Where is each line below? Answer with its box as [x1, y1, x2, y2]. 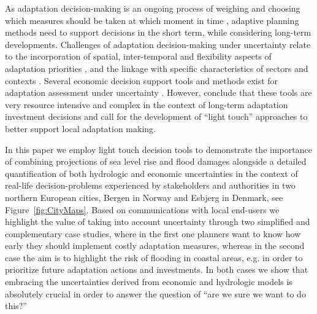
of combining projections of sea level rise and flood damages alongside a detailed [5, 155, 307, 168]
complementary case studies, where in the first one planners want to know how [5, 227, 301, 240]
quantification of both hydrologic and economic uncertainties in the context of [5, 167, 298, 179]
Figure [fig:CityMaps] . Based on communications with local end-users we [5, 203, 280, 216]
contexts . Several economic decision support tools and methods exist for [5, 74, 278, 87]
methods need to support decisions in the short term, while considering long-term [5, 26, 311, 39]
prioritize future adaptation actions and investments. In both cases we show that [5, 263, 308, 276]
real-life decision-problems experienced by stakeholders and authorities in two [5, 179, 296, 192]
